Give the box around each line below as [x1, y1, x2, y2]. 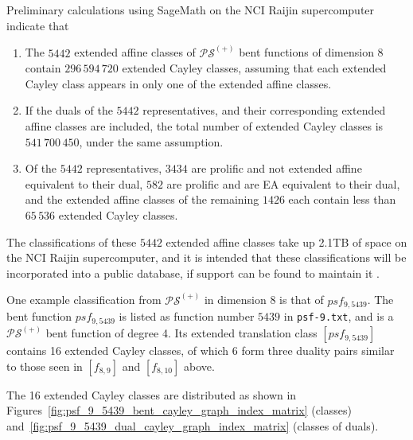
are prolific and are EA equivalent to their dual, [166, 175, 400, 192]
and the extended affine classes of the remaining [25, 191, 259, 208]
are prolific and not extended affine [191, 160, 362, 177]
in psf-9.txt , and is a [283, 308, 394, 325]
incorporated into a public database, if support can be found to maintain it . [6, 264, 380, 281]
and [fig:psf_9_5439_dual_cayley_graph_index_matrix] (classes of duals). [6, 417, 379, 434]
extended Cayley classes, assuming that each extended [122, 60, 387, 76]
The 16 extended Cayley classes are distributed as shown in [6, 386, 297, 403]
